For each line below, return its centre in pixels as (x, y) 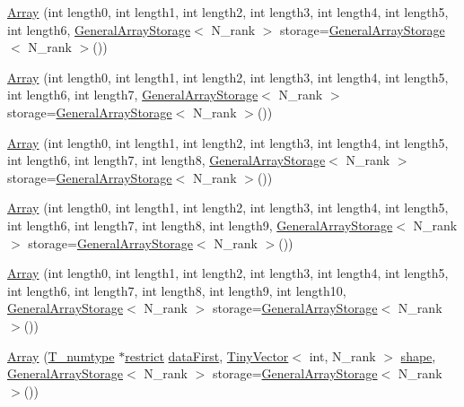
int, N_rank (342, 355)
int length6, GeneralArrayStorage (99, 29)
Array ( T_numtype (61, 355)
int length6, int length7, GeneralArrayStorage (133, 95)
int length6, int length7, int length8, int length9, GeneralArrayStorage (200, 225)
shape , (418, 355)
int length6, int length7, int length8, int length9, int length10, (177, 290)
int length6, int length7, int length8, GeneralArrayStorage (166, 160)
